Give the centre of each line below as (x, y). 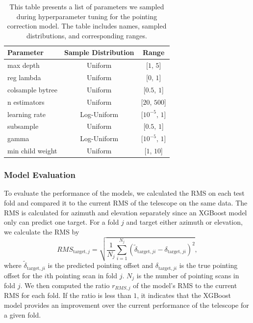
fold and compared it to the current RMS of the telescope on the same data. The (126, 203)
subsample (23, 126)
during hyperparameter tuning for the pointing (87, 16)
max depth (24, 65)
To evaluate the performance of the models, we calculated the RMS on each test (124, 193)
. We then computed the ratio (65, 285)
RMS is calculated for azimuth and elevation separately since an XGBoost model (126, 212)
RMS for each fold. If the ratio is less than (68, 295)
